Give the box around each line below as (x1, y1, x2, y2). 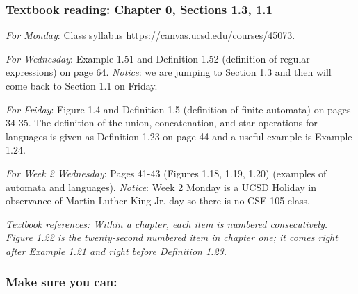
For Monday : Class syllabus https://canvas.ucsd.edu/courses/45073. (6, 28, 295, 42)
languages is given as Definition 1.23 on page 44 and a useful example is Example (6, 129, 352, 143)
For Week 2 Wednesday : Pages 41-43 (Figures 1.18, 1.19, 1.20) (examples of (6, 165, 327, 180)
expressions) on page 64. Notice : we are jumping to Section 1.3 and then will (6, 65, 332, 79)
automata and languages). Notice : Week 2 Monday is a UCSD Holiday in (6, 179, 316, 194)
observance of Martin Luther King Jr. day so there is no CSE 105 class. (6, 193, 310, 208)
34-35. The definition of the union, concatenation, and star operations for (6, 115, 318, 130)
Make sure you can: (6, 273, 117, 291)
